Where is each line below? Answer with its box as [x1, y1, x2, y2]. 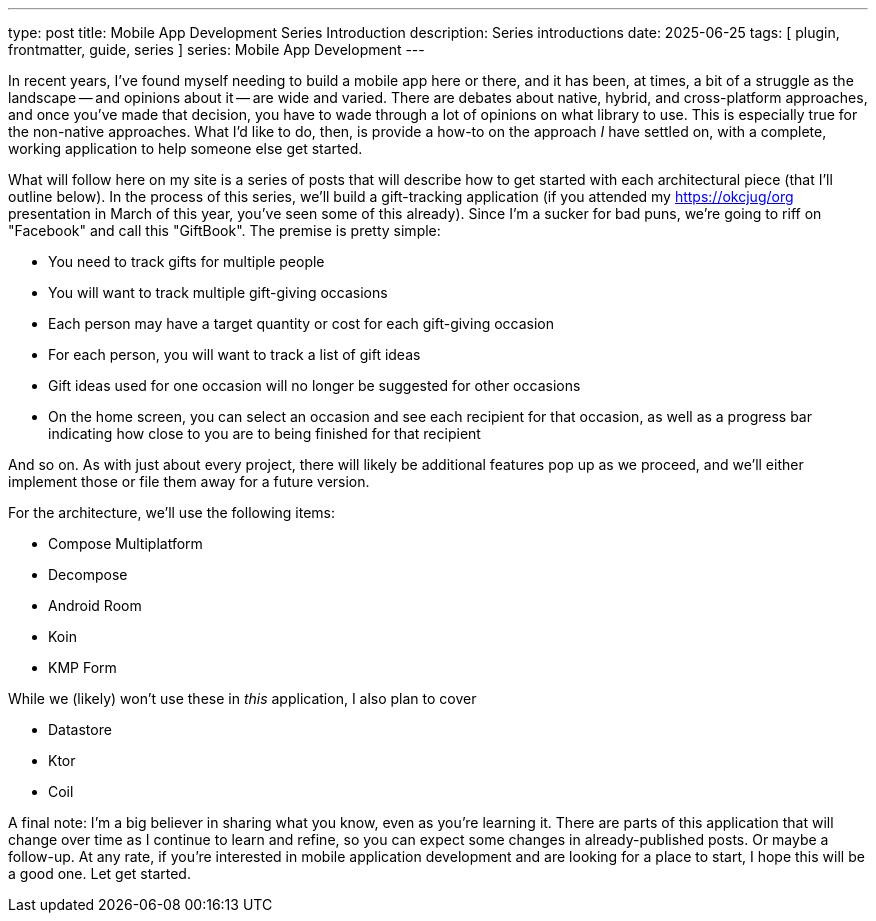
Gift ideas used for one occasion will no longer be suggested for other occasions [48, 377, 581, 394]
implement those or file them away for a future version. [8, 473, 370, 490]
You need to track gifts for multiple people [48, 253, 325, 270]
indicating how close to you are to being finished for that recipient [48, 425, 481, 442]
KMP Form [48, 659, 117, 676]
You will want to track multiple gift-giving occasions [48, 284, 388, 301]
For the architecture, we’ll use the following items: [8, 504, 336, 521]
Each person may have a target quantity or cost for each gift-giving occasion [48, 315, 555, 332]
